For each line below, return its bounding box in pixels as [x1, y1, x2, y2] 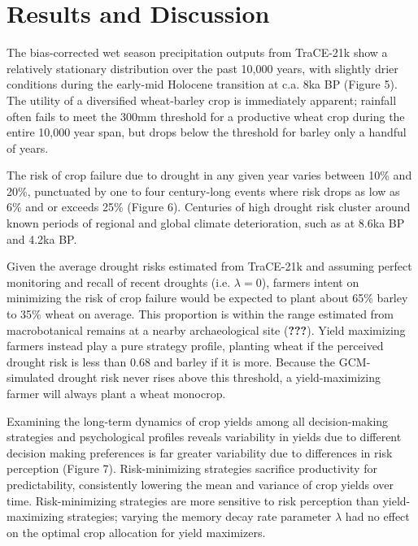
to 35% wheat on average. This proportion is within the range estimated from [7, 305, 394, 323]
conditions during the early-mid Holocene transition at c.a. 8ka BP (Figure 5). [7, 76, 398, 93]
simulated [7, 369, 54, 386]
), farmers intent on [261, 273, 359, 290]
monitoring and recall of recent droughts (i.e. [7, 273, 231, 290]
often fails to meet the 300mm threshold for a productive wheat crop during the [7, 107, 405, 124]
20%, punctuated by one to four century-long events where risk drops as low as [7, 182, 400, 199]
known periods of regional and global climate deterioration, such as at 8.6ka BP [7, 214, 405, 232]
